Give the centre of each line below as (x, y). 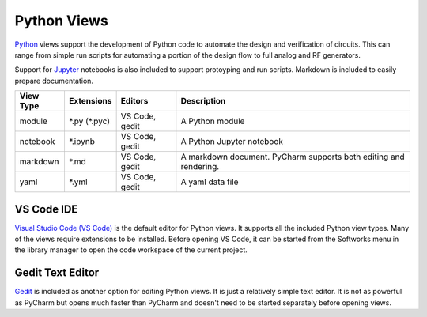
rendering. (200, 167)
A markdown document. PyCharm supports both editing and (293, 157)
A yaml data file (210, 182)
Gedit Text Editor (57, 273)
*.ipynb (81, 142)
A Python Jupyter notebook (232, 142)
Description (203, 101)
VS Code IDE (46, 209)
